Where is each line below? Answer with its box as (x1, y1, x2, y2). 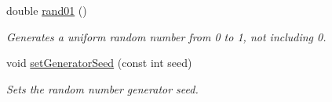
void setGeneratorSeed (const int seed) (6, 55, 192, 71)
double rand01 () (6, 2, 87, 18)
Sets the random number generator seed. (6, 80, 199, 97)
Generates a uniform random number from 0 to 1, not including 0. (6, 28, 327, 44)
